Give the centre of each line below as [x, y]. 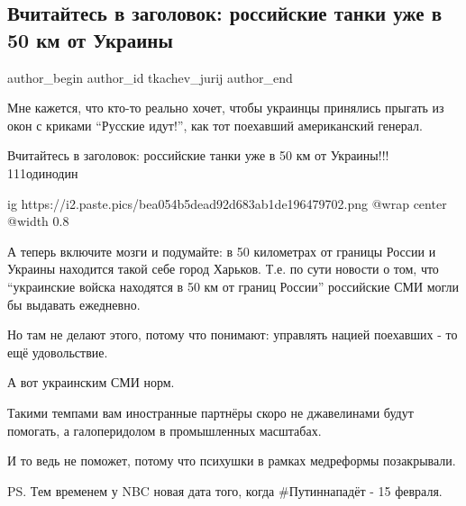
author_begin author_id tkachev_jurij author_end [150, 77]
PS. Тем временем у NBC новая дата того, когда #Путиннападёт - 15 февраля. [225, 490]
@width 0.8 [38, 221]
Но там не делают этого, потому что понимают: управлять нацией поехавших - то [233, 334]
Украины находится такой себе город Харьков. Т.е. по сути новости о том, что [223, 269]
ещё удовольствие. [58, 352]
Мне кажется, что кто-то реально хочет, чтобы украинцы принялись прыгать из [226, 108]
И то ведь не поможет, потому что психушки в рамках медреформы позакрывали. [232, 461]
